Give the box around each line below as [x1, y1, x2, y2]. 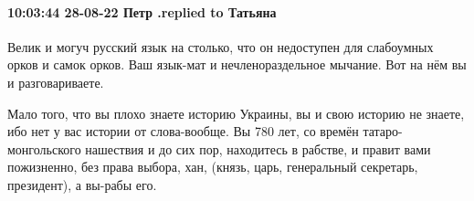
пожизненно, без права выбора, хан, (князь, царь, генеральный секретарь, [7, 157, 418, 176]
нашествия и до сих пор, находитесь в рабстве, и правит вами [85, 139, 431, 158]
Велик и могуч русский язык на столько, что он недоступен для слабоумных [7, 37, 434, 56]
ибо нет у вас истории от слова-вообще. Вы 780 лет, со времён [7, 122, 359, 141]
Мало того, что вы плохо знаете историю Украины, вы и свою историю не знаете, [7, 103, 465, 122]
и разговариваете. [7, 72, 104, 91]
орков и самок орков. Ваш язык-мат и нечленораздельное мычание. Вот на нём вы [7, 55, 467, 74]
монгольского [7, 139, 81, 158]
